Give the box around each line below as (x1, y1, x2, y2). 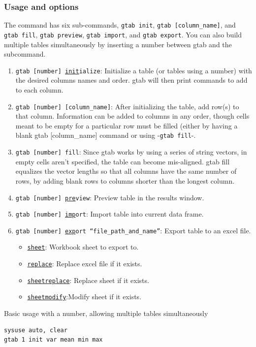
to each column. (15, 84, 64, 95)
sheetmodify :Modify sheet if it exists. (27, 291, 142, 302)
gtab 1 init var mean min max (4, 336, 103, 344)
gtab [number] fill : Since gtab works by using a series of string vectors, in (15, 147, 247, 157)
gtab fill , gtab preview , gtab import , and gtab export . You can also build (4, 29, 242, 39)
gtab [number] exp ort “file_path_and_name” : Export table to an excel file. (15, 225, 251, 235)
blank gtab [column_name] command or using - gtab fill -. (15, 130, 196, 140)
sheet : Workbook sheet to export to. (27, 242, 139, 252)
